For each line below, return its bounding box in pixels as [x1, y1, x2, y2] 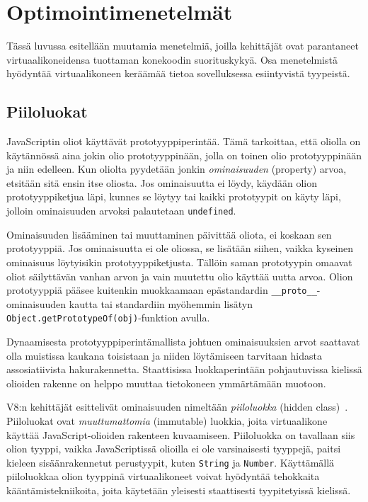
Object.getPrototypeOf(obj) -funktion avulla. [6, 310, 210, 325]
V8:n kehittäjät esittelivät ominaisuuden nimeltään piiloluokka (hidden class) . [6, 399, 348, 414]
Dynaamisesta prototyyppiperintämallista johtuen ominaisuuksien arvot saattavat [6, 334, 360, 349]
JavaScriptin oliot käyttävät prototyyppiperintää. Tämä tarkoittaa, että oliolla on [6, 134, 361, 149]
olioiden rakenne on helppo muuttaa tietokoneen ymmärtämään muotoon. [6, 375, 326, 390]
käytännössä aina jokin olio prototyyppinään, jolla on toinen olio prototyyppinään [6, 147, 362, 162]
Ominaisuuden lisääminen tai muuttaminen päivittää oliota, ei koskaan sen [6, 227, 332, 241]
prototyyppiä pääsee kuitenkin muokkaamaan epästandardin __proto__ [6, 283, 317, 297]
